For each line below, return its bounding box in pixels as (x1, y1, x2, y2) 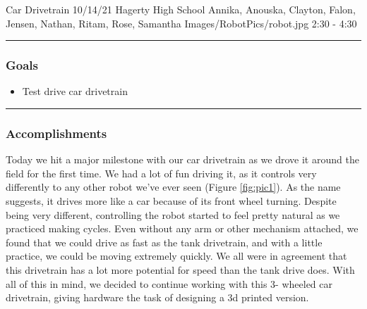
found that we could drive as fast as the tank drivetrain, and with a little (6, 234, 323, 249)
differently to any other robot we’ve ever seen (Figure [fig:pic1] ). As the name (6, 179, 341, 194)
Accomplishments (6, 124, 107, 141)
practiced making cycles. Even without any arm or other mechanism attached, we (6, 221, 359, 236)
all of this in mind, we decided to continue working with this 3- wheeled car (6, 276, 332, 291)
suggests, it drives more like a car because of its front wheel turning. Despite (6, 194, 337, 208)
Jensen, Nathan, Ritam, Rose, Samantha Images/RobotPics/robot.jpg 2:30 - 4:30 (6, 15, 357, 30)
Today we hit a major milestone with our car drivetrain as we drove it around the (6, 152, 359, 167)
